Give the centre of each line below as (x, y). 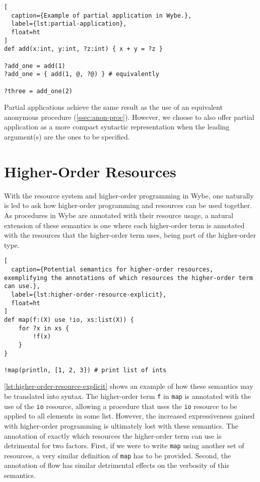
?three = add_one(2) (39, 91)
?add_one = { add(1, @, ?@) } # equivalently (82, 74)
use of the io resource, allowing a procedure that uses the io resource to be (121, 406)
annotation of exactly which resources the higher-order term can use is (113, 435)
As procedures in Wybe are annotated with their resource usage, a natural (119, 215)
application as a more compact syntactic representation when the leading (117, 127)
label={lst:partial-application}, (69, 24)
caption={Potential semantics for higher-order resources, (112, 269)
